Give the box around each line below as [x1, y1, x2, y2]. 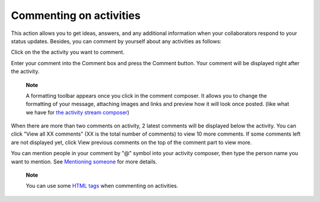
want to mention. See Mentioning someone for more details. [11, 158, 157, 165]
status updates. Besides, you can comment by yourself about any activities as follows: [11, 37, 222, 44]
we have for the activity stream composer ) [25, 108, 130, 116]
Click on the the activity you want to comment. [11, 49, 124, 56]
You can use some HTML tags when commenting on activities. [25, 182, 179, 190]
